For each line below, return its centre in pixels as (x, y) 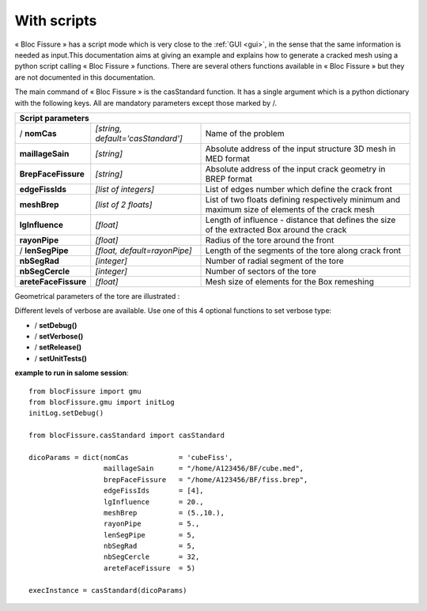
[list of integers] (125, 189)
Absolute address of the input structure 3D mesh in (300, 149)
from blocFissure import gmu (85, 391)
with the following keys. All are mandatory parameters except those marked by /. (145, 103)
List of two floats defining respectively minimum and (303, 199)
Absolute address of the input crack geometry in (295, 168)
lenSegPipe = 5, (149, 535)
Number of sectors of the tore (261, 271)
